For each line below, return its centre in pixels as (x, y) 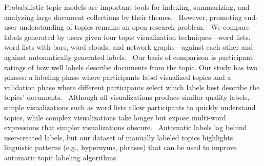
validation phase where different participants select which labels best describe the (132, 87)
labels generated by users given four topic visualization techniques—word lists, (127, 37)
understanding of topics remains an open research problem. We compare (134, 27)
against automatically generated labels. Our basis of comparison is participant (129, 57)
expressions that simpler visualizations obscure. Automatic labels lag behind (126, 127)
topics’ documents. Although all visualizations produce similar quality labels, (127, 97)
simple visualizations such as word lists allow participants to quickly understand (130, 107)
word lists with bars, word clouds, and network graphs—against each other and (129, 47)
